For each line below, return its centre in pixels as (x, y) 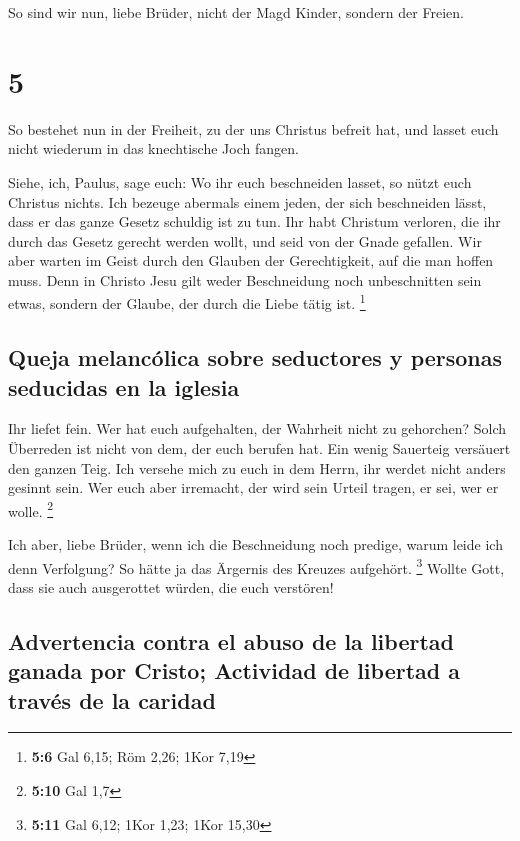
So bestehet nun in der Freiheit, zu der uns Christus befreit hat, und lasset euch (253, 128)
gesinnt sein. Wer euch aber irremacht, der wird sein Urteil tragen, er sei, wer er (253, 487)
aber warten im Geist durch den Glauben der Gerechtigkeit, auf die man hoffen (251, 260)
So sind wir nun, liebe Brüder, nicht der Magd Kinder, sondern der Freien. (236, 12)
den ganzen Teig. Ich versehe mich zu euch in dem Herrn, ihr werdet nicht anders (257, 467)
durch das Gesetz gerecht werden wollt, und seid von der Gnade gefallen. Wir (245, 240)
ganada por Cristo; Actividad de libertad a (234, 670)
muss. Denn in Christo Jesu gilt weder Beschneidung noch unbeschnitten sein (245, 279)
